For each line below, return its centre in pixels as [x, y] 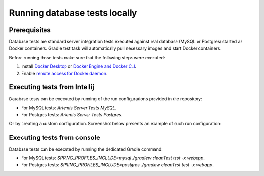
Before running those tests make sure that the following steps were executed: [87, 57]
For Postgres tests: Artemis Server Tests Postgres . [72, 115]
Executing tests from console [55, 137]
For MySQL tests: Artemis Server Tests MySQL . [69, 108]
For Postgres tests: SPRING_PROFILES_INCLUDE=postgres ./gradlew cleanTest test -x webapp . [117, 165]
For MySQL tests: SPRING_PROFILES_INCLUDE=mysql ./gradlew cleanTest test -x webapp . [113, 158]
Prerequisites [30, 30]
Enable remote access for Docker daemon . [64, 73]
